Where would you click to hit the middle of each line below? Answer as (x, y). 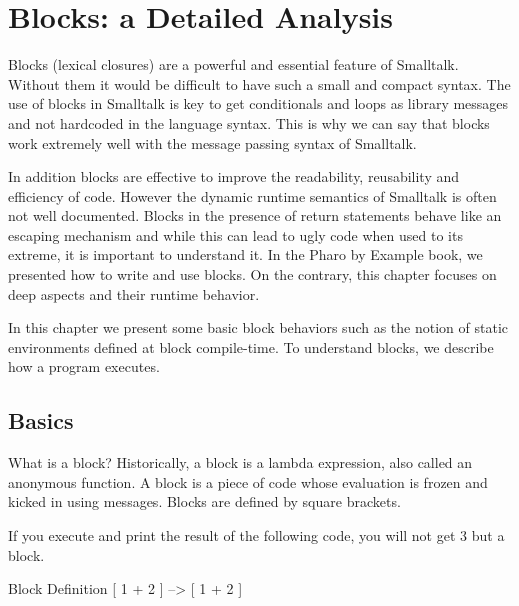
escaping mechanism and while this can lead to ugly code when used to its (235, 234)
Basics (41, 420)
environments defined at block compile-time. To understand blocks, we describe (251, 346)
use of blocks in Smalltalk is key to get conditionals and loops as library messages (258, 103)
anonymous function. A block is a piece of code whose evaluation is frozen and (248, 481)
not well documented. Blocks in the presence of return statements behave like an (255, 215)
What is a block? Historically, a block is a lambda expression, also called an (240, 462)
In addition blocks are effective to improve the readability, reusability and (234, 176)
